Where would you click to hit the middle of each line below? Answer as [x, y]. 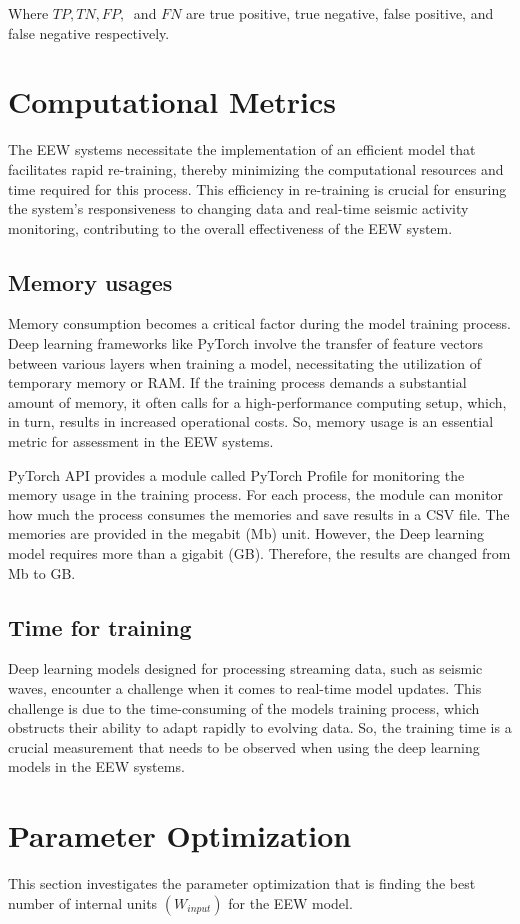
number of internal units [83, 902]
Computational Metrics [172, 101]
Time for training [100, 626]
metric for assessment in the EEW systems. [141, 441]
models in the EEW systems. [96, 766]
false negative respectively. [89, 32]
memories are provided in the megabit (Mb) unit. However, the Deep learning [246, 533]
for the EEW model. [290, 902]
